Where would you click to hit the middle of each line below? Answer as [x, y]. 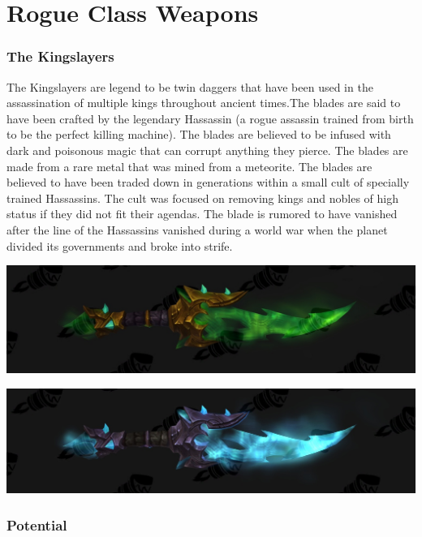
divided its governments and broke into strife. [120, 245]
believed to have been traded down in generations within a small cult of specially [208, 182]
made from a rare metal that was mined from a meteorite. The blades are [189, 166]
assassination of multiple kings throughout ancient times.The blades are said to [204, 103]
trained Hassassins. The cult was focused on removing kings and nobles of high [202, 198]
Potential [37, 524]
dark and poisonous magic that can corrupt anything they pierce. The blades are [207, 150]
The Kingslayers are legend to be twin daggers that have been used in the [190, 86]
